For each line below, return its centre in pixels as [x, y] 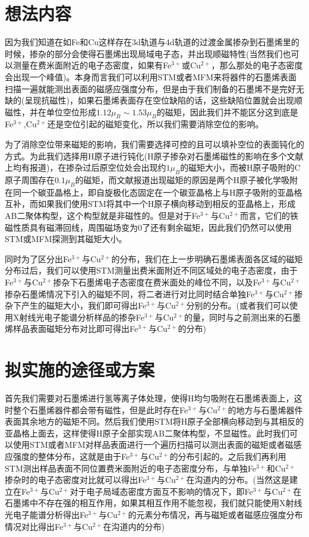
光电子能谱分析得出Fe [47, 515]
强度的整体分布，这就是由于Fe [71, 456]
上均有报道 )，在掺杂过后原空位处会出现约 [86, 167]
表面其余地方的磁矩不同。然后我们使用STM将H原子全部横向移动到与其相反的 [154, 421]
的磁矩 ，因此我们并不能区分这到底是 [227, 112]
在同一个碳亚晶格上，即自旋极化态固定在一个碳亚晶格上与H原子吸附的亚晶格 [154, 192]
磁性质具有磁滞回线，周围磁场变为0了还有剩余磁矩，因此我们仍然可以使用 [148, 227]
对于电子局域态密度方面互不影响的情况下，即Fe [161, 491]
